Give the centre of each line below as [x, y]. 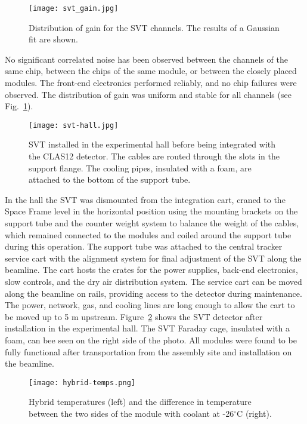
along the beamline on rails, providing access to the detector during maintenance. [153, 293]
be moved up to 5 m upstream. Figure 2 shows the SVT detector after [134, 316]
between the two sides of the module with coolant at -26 [131, 413]
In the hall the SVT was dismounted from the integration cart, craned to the [145, 199]
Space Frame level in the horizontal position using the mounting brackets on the [151, 211]
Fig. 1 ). [19, 106]
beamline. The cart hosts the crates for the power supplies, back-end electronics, [151, 270]
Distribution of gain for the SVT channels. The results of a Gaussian [154, 27]
